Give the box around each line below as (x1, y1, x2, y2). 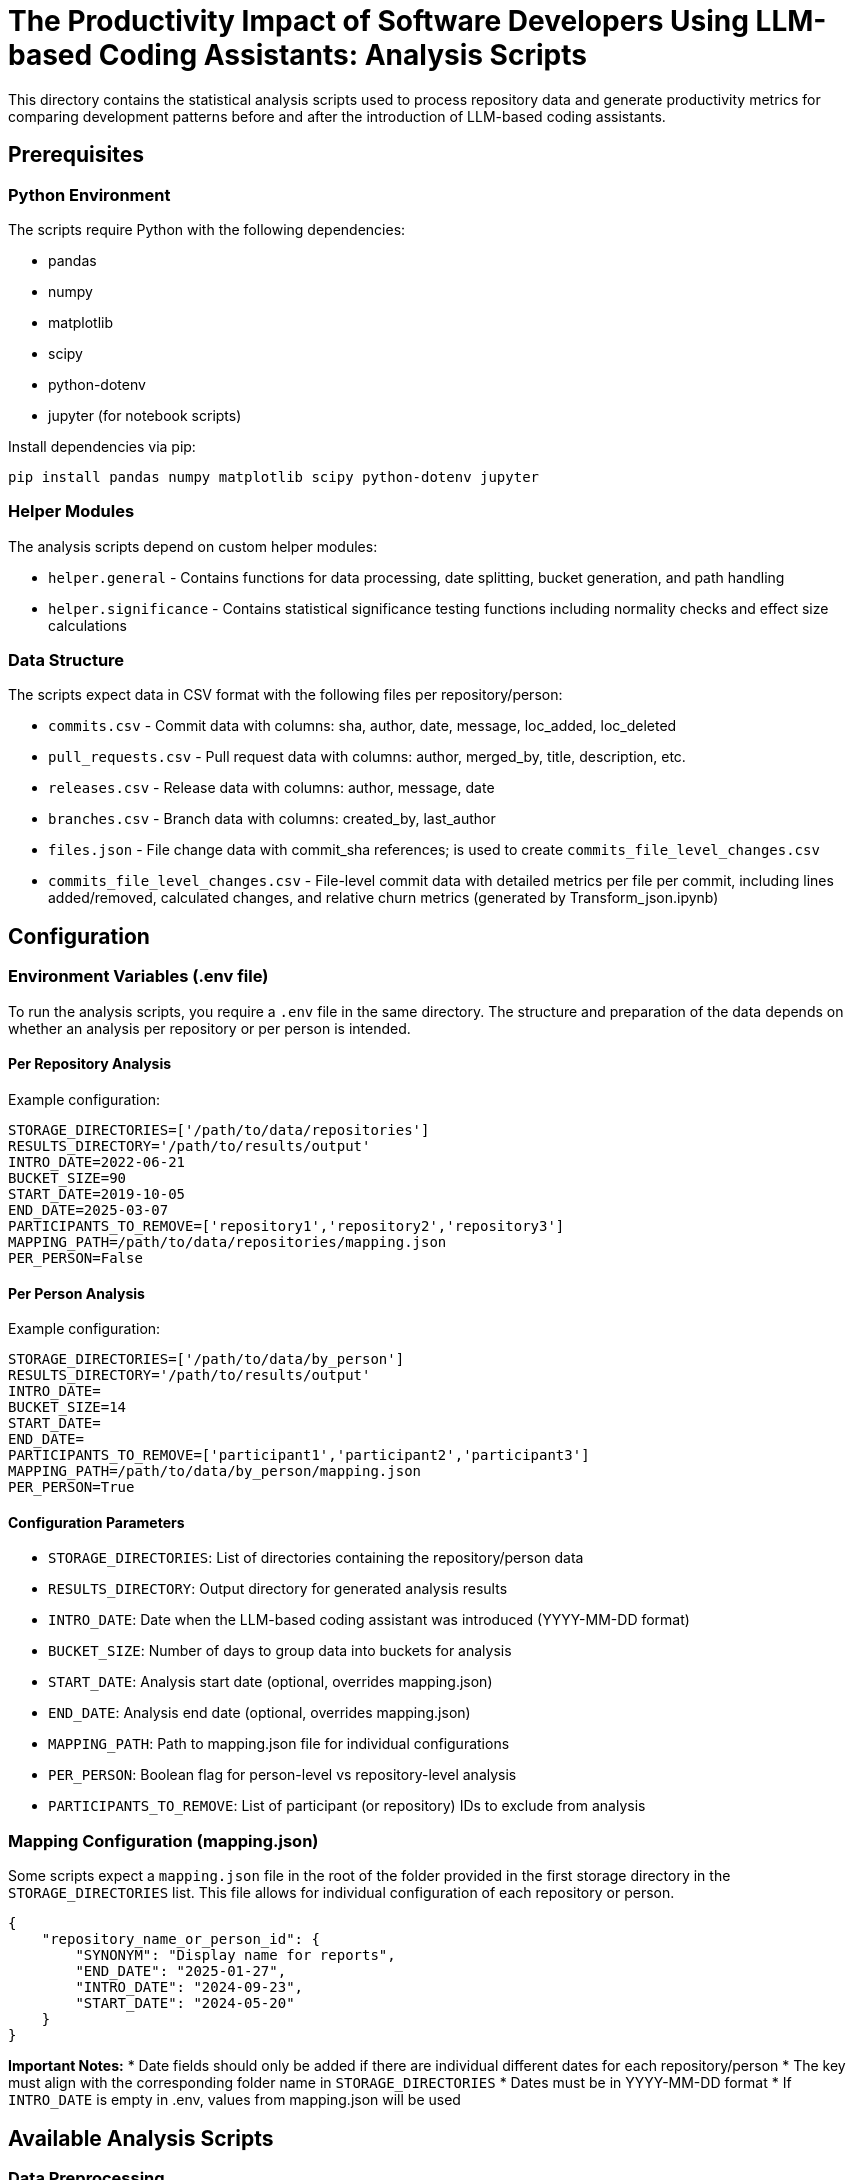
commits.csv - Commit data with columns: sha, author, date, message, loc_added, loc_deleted (48, 717, 677, 735)
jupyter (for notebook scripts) (48, 406, 242, 424)
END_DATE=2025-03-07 (8, 1201, 169, 1218)
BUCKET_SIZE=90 (8, 1169, 127, 1186)
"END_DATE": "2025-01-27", (75, 1963, 287, 1980)
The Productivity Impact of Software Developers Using (8, 4, 749, 38)
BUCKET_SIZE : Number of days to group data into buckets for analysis (48, 1642, 512, 1660)
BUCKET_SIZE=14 (8, 1399, 127, 1416)
